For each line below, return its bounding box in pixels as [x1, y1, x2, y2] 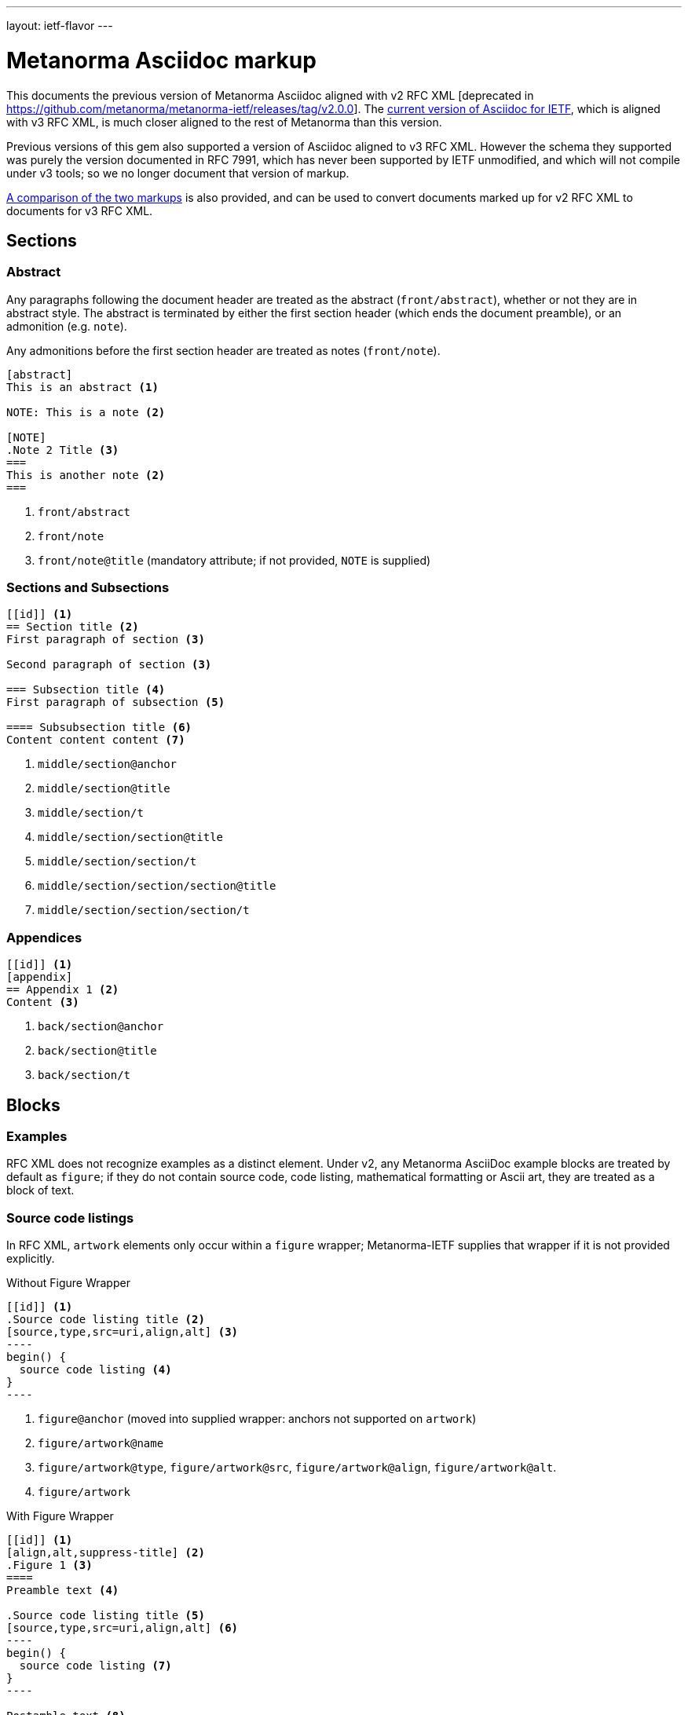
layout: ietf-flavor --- [6, 19, 113, 32]
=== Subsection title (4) [6, 683, 166, 697]
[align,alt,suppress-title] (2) [6, 1546, 205, 1560]
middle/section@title [38, 782, 170, 795]
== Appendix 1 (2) [6, 983, 119, 996]
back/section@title [38, 1044, 157, 1058]
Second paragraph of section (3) [6, 658, 212, 671]
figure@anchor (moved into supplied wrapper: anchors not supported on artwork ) [38, 1412, 477, 1426]
